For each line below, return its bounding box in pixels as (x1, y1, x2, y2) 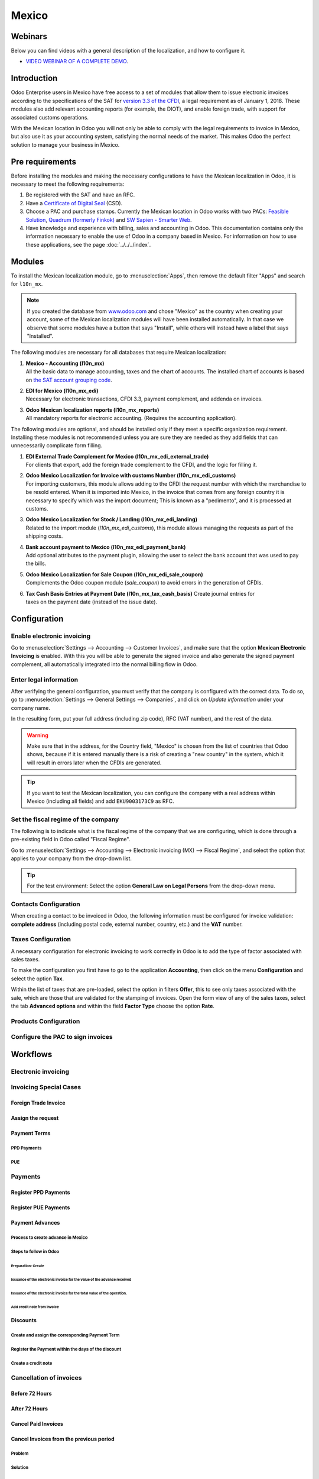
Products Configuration (11, 1017, 80, 1025)
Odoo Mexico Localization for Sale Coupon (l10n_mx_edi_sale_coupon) (25, 571, 203, 578)
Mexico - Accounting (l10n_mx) (25, 360, 105, 367)
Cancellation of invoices (11, 1373, 82, 1381)
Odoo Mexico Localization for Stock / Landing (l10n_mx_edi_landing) (25, 516, 198, 523)
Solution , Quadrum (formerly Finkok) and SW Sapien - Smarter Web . (25, 216, 192, 223)
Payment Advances (11, 1219, 60, 1226)
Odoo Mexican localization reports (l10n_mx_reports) (25, 406, 159, 414)
